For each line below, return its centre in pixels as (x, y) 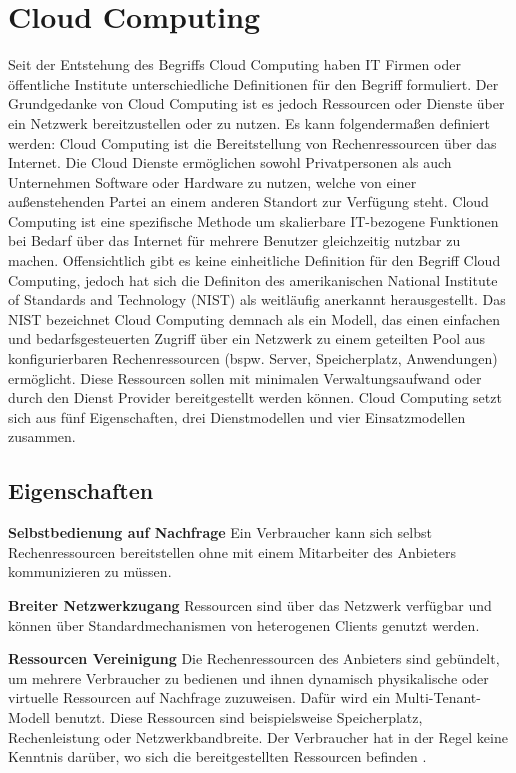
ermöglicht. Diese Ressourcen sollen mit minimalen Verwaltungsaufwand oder (245, 377)
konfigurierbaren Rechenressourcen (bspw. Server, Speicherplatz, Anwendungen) (253, 358)
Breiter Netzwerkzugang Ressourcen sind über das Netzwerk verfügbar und (250, 604)
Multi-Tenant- (437, 697)
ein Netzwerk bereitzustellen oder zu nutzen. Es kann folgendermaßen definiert (249, 122)
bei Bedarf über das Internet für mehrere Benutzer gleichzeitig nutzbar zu (234, 240)
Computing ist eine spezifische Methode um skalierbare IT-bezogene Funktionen (253, 220)
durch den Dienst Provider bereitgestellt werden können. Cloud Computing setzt (255, 397)
